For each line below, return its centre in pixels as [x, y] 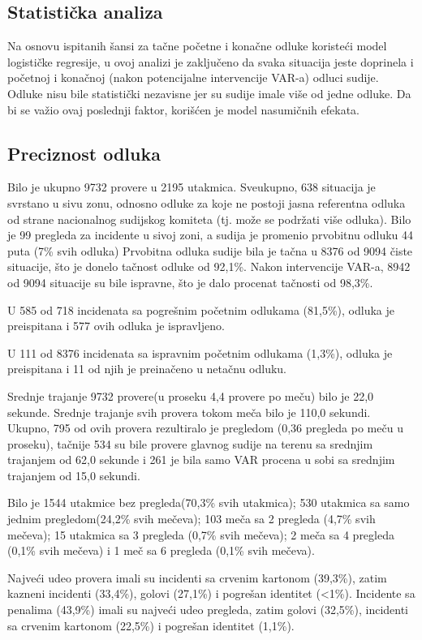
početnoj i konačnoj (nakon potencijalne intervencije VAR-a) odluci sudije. [193, 77]
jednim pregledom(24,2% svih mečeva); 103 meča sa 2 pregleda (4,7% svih [192, 519]
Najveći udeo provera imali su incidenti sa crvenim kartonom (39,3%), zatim [197, 577]
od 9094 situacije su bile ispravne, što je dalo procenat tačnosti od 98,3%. [190, 282]
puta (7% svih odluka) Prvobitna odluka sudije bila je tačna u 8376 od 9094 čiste [210, 250]
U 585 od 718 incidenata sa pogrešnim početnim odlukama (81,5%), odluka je [201, 309]
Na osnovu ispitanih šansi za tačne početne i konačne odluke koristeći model [197, 46]
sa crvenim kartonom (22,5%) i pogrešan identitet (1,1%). [151, 625]
